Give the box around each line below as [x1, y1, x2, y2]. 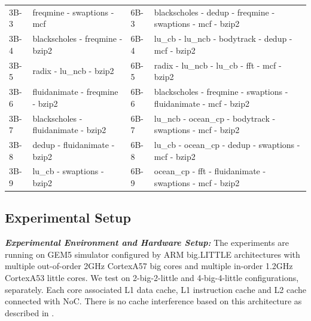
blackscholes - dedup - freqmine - [154, 5, 275, 18]
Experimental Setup [5, 208, 131, 227]
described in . [5, 306, 54, 319]
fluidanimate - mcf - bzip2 [154, 97, 249, 109]
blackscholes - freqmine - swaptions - [154, 85, 288, 98]
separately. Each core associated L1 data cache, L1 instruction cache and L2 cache [5, 283, 306, 295]
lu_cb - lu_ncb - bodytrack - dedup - [154, 32, 292, 45]
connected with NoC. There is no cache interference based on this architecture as [5, 295, 302, 307]
